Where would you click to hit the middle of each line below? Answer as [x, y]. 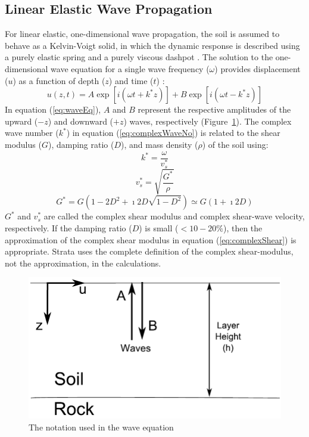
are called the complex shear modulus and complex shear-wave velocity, [174, 216]
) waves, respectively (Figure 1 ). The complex [207, 121]
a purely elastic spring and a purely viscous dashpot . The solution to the [139, 57]
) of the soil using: [235, 144]
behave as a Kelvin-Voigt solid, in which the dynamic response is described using [152, 45]
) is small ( [159, 228]
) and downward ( [81, 121]
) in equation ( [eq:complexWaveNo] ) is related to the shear [173, 133]
